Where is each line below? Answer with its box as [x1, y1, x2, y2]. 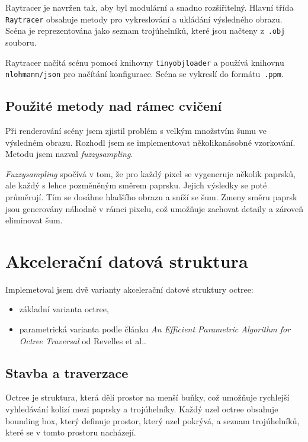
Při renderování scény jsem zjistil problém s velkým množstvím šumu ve [5, 124, 267, 137]
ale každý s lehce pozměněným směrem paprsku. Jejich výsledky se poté [5, 179, 267, 191]
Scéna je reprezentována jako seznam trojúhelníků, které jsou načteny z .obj [5, 24, 285, 37]
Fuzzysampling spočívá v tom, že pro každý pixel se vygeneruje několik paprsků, [5, 167, 296, 180]
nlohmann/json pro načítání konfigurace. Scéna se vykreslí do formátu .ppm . [5, 68, 284, 80]
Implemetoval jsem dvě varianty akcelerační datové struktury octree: [5, 283, 254, 295]
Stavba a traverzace [5, 363, 129, 382]
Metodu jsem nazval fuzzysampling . [5, 148, 133, 160]
